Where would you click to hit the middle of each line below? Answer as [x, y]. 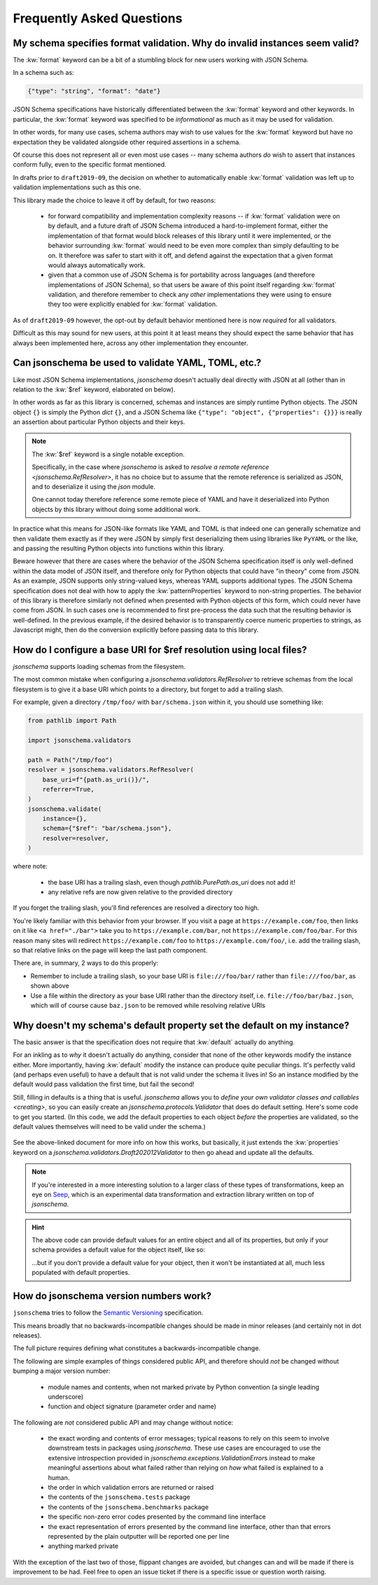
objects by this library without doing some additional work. [116, 509]
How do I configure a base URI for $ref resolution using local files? [160, 650]
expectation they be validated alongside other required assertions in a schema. [127, 142]
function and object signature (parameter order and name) [132, 1406]
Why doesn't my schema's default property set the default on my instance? [181, 1025]
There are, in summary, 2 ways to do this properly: [86, 963]
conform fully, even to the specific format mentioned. [90, 165]
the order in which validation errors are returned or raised [131, 1488]
